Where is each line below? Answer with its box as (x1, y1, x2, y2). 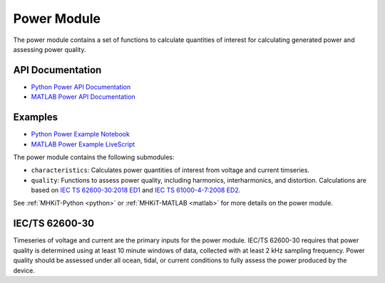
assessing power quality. (13, 45, 86, 53)
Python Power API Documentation (31, 82, 131, 91)
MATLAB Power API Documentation (31, 92, 135, 101)
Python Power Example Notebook (31, 130, 130, 139)
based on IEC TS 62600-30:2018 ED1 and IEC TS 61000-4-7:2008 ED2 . (31, 186, 241, 195)
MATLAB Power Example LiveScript (31, 139, 135, 149)
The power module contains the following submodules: (13, 153, 175, 161)
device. (13, 266, 35, 274)
